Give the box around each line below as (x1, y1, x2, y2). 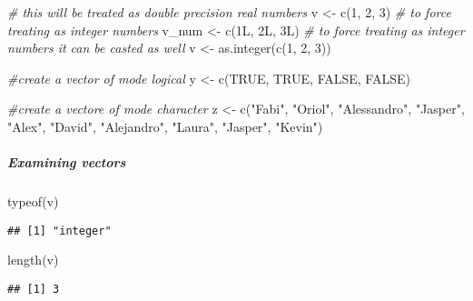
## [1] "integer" (7, 224, 112, 237)
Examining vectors (7, 153, 126, 172)
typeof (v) (7, 192, 59, 211)
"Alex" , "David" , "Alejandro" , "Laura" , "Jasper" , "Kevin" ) (7, 116, 323, 135)
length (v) (7, 250, 59, 269)
